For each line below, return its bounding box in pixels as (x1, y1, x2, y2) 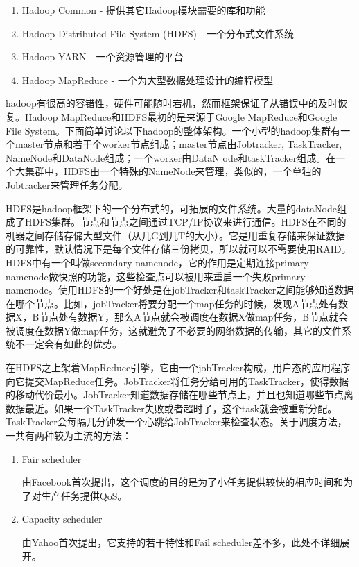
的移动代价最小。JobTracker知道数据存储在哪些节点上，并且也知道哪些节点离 (6, 387, 353, 402)
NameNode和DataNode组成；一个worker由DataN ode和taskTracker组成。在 (6, 150, 336, 164)
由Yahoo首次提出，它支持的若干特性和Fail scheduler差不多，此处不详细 (21, 535, 340, 549)
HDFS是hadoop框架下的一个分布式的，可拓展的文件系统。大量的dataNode (6, 201, 337, 215)
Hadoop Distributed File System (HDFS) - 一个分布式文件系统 (21, 26, 295, 40)
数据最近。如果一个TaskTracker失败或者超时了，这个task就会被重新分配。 (6, 400, 338, 415)
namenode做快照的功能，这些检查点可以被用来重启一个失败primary (6, 269, 306, 283)
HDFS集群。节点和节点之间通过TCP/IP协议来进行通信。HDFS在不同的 (24, 214, 347, 229)
